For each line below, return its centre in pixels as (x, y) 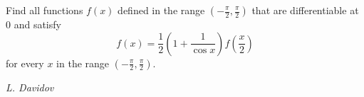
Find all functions (45, 10)
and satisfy (37, 24)
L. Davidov (30, 87)
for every (25, 63)
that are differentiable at (305, 10)
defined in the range (161, 10)
